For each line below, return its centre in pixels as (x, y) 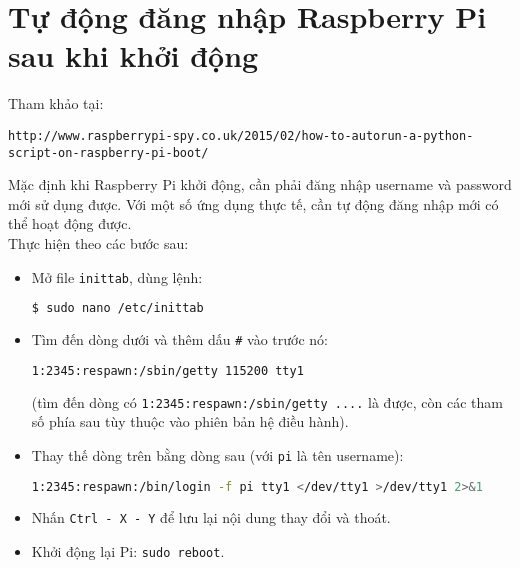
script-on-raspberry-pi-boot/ (108, 152)
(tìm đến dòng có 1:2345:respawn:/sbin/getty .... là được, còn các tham (267, 401)
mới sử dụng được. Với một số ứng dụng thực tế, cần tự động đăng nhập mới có (253, 203)
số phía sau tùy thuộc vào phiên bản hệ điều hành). (190, 421)
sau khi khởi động (133, 55)
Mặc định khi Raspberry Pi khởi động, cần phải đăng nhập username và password (260, 184)
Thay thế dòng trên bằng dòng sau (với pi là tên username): (217, 454)
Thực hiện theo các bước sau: (98, 243)
